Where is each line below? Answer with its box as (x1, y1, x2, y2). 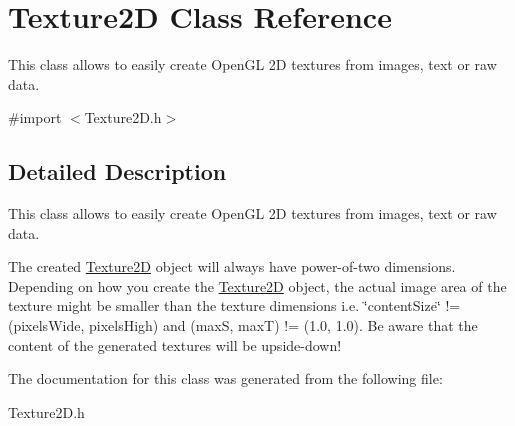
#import (8, 107, 62, 128)
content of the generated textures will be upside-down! (8, 334, 342, 355)
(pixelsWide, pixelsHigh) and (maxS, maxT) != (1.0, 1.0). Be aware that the (8, 315, 478, 336)
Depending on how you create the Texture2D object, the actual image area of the (8, 275, 507, 296)
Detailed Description (8, 156, 227, 187)
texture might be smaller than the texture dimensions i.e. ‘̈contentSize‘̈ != (8, 295, 461, 316)
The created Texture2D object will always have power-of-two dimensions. (8, 256, 456, 277)
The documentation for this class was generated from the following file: (8, 368, 443, 389)
